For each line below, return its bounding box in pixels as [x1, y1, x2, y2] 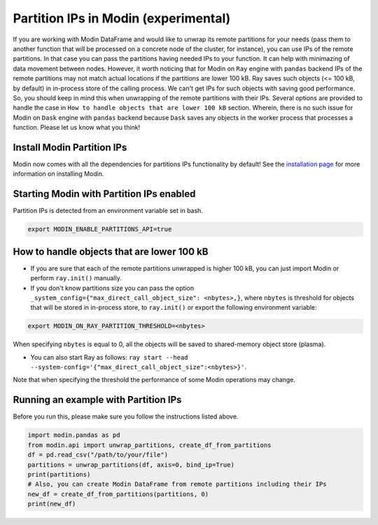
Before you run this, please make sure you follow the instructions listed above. [13, 412, 239, 421]
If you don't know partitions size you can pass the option [30, 284, 195, 292]
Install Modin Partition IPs [13, 141, 127, 154]
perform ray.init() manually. [30, 274, 122, 282]
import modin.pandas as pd [27, 431, 120, 439]
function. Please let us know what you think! [13, 123, 141, 132]
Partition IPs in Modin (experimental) [13, 11, 231, 26]
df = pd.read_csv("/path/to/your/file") [27, 451, 168, 459]
